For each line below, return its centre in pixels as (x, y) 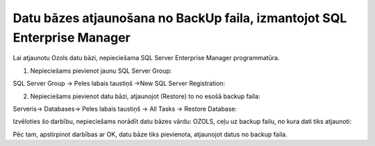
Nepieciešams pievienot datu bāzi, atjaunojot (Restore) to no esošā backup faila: (145, 96)
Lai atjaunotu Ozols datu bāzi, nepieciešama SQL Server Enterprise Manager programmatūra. (146, 58)
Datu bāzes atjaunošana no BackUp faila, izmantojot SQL (180, 18)
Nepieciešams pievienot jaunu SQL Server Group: (101, 71)
